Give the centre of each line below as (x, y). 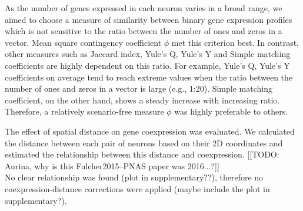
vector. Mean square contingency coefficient (83, 42)
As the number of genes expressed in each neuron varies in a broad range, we (144, 8)
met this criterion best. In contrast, (235, 42)
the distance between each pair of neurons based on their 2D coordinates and (144, 143)
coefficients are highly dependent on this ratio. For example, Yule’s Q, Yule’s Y (147, 65)
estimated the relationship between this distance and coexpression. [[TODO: (142, 154)
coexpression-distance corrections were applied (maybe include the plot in (137, 188)
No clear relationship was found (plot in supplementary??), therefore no (134, 177)
